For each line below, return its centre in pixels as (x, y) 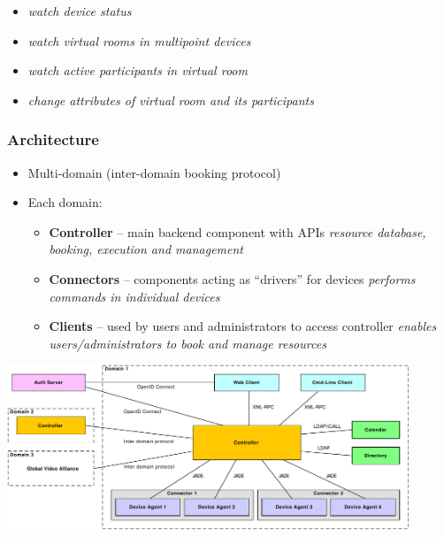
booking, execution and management (146, 249)
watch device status (80, 11)
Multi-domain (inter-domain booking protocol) (154, 172)
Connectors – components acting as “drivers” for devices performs (232, 278)
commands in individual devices (134, 296)
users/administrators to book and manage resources (188, 343)
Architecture (53, 139)
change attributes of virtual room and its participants (171, 100)
